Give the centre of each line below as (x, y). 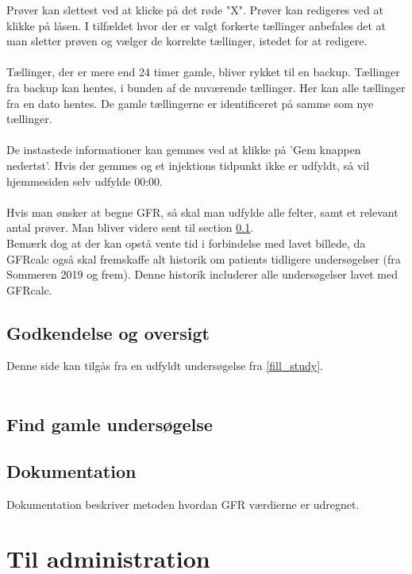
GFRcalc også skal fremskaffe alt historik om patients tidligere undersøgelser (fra (204, 258)
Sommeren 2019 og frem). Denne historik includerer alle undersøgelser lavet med (202, 274)
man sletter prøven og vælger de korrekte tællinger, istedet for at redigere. (187, 41)
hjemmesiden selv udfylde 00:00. (85, 181)
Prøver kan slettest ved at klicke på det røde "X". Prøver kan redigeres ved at (195, 10)
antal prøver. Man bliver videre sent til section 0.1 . (130, 227)
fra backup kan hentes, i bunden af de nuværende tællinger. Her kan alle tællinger (206, 87)
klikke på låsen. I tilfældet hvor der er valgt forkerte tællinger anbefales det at (196, 25)
